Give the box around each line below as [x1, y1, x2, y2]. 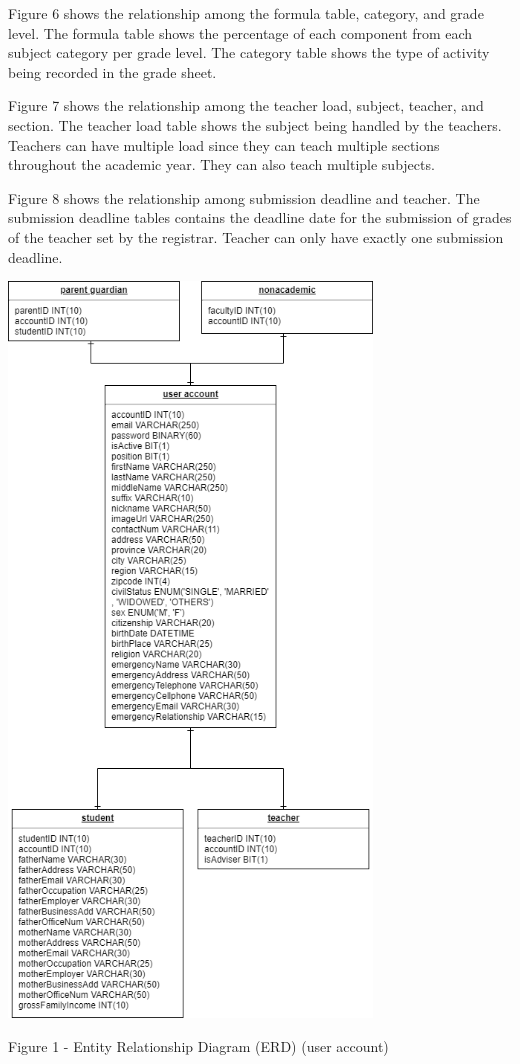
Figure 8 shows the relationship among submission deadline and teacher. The [8, 187, 480, 208]
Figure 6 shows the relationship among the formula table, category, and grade [8, 3, 484, 23]
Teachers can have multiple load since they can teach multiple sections [8, 134, 440, 155]
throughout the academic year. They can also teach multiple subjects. [8, 154, 435, 175]
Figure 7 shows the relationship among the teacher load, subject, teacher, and [8, 95, 484, 116]
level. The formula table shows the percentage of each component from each [8, 22, 473, 43]
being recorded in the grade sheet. [8, 61, 217, 82]
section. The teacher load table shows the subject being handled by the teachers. [8, 114, 502, 135]
